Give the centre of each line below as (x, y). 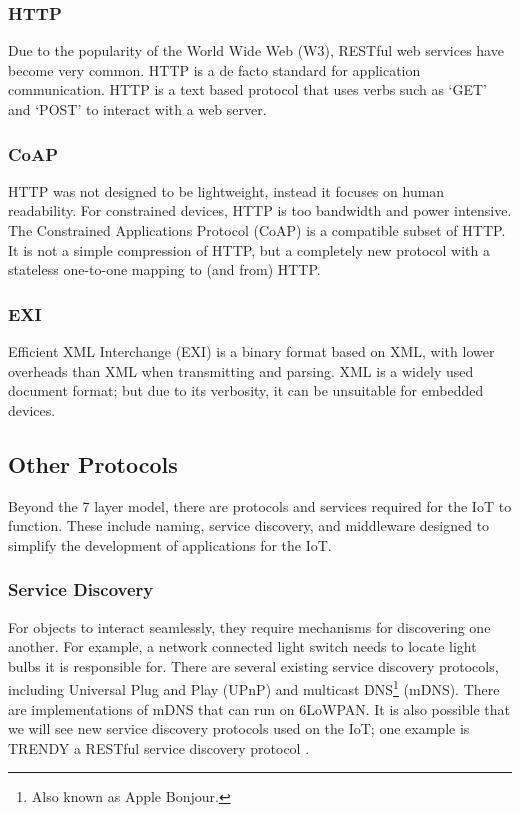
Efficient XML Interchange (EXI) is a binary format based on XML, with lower (251, 351)
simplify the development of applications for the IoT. (170, 544)
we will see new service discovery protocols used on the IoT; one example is (239, 728)
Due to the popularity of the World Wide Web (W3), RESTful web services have (256, 50)
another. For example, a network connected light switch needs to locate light (242, 646)
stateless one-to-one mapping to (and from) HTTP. (164, 269)
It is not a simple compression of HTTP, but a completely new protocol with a (249, 249)
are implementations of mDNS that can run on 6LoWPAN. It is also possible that (259, 708)
